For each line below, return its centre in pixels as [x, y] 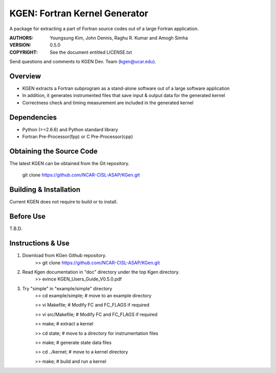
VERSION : [20, 45]
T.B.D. [16, 229]
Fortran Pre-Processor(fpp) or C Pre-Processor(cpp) [77, 137]
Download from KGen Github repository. [64, 255]
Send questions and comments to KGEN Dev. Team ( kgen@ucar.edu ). [83, 62]
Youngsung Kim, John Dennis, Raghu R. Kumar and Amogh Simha [119, 38]
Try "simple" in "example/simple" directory [67, 288]
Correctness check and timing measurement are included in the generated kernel [108, 103]
